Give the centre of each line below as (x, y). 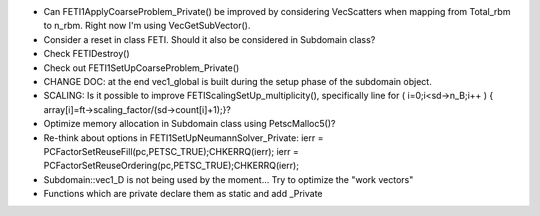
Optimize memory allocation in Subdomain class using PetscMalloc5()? (189, 124)
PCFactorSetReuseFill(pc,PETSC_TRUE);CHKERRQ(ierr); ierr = (171, 151)
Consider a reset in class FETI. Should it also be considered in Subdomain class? (209, 39)
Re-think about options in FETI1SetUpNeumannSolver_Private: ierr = (183, 137)
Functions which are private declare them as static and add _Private (183, 194)
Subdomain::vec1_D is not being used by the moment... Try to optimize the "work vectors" (228, 179)
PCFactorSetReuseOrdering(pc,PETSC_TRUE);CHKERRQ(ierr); (171, 166)
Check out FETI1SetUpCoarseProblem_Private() (141, 67)
